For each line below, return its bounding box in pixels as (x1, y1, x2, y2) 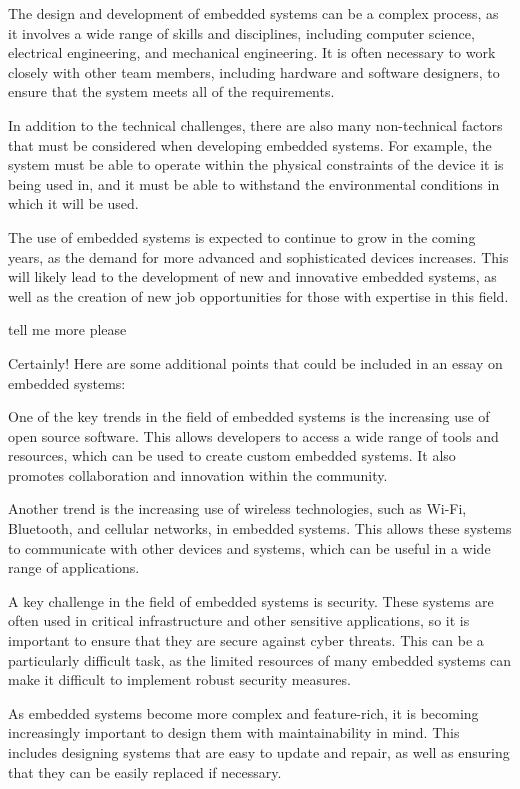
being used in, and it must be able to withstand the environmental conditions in (8, 173, 500, 194)
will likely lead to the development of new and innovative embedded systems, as (8, 266, 497, 287)
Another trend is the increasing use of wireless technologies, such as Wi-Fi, (8, 498, 467, 519)
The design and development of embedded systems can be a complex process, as (8, 3, 499, 23)
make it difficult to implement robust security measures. (8, 669, 351, 690)
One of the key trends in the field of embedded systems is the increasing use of (8, 406, 490, 427)
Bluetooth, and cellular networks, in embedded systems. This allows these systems (8, 518, 512, 539)
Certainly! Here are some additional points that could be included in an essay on (8, 352, 503, 373)
